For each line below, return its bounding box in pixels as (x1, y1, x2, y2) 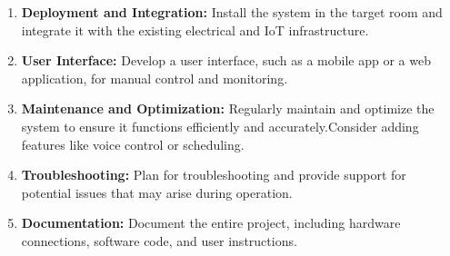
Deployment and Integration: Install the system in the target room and (21, 3, 443, 21)
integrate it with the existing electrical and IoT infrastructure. (21, 20, 369, 39)
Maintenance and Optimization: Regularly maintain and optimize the (21, 99, 435, 118)
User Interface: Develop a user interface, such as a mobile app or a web (21, 51, 431, 70)
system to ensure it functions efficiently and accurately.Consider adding (21, 116, 419, 135)
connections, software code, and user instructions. (21, 231, 297, 250)
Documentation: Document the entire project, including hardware (21, 213, 401, 232)
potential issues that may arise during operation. (21, 182, 293, 202)
